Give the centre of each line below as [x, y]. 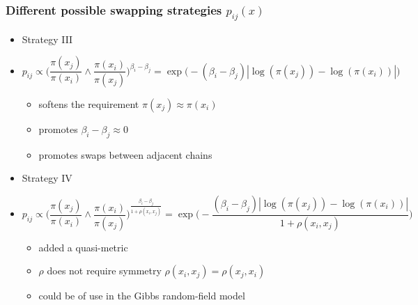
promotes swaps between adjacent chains [125, 154]
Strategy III [47, 39]
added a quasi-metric [83, 247]
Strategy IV [47, 178]
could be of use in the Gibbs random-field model [142, 296]
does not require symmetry [104, 271]
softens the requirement [89, 104]
